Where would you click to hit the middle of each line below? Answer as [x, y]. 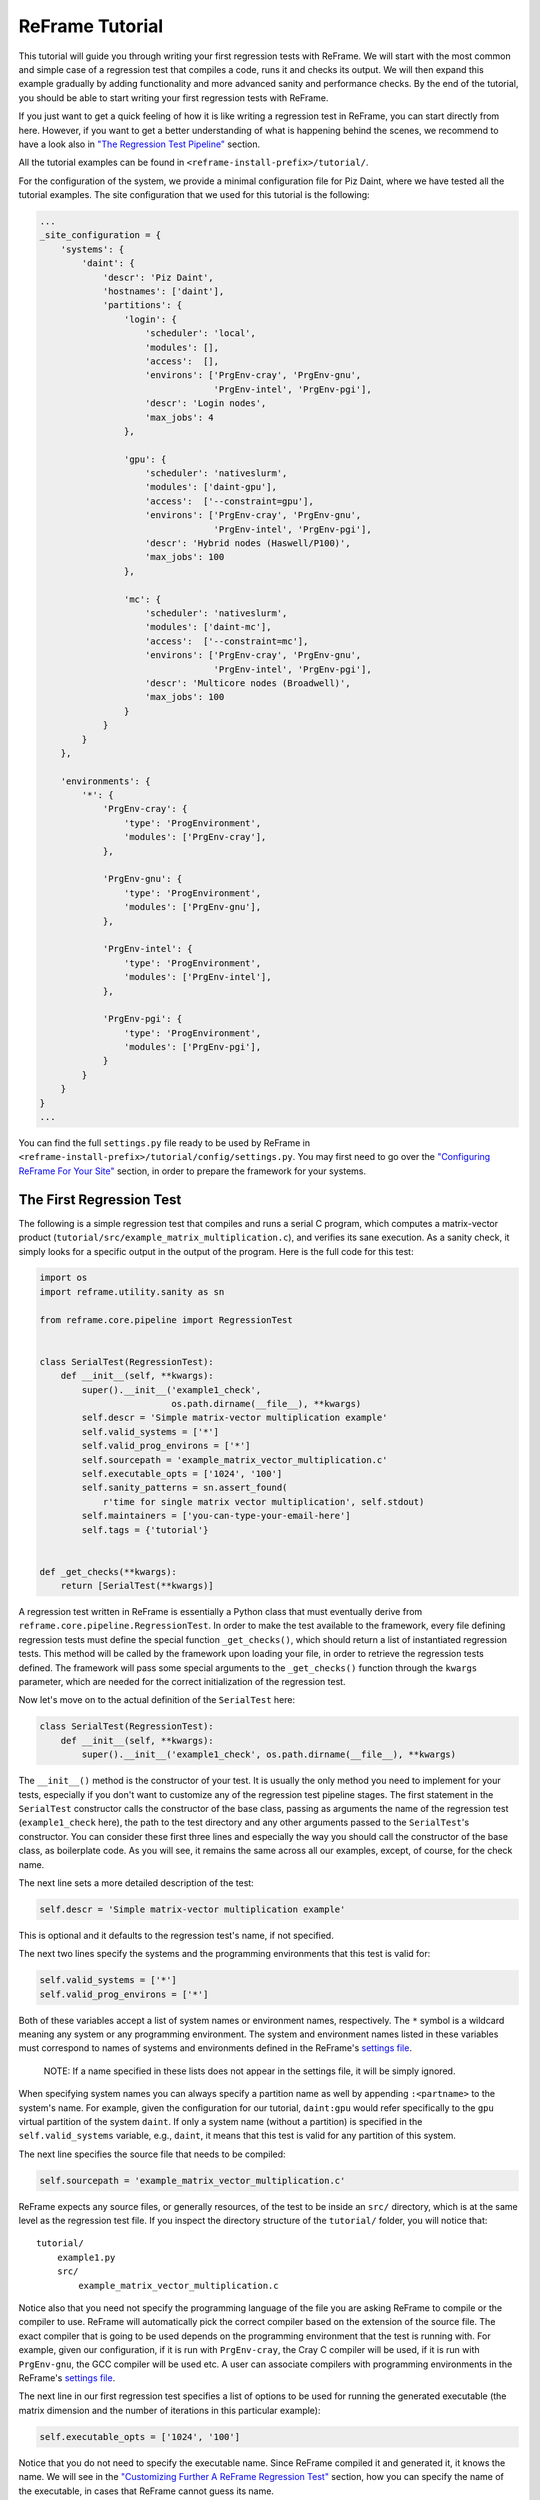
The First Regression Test [100, 1199]
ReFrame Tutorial [91, 26]
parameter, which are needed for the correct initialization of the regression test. [182, 1682]
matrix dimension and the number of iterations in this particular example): [169, 2410]
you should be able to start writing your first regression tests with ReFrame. [173, 97]
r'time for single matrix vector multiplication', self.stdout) [263, 1501]
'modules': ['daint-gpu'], [211, 487]
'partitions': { [142, 305]
